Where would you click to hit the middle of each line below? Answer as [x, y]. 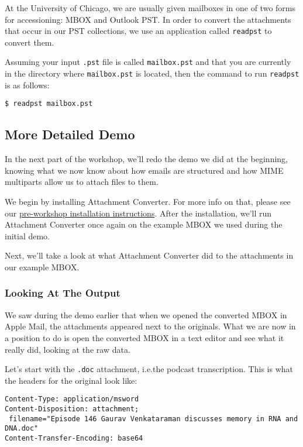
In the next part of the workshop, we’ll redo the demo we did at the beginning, [146, 159]
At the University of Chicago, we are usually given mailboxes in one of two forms [150, 8]
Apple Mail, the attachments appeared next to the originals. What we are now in [150, 326]
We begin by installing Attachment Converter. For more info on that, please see [148, 201]
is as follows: [27, 85]
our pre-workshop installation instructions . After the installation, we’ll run [138, 213]
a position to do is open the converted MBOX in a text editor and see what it [144, 337]
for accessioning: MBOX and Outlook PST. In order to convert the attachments [148, 19]
